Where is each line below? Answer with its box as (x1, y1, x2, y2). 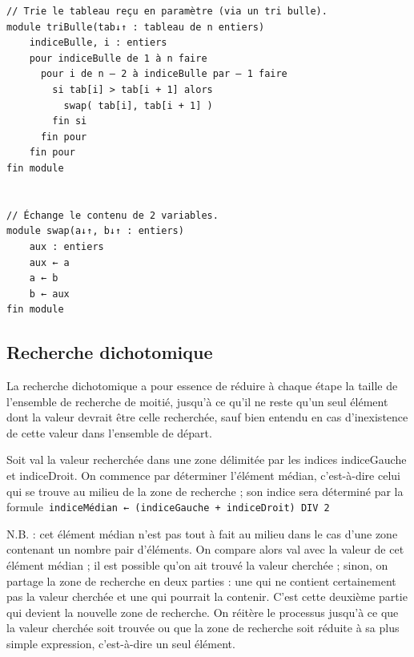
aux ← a (29, 256, 70, 268)
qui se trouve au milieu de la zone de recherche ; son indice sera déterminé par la (6, 482, 404, 499)
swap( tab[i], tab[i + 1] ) (63, 99, 213, 111)
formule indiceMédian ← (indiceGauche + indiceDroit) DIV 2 (6, 498, 330, 515)
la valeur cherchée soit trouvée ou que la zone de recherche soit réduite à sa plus (6, 619, 400, 636)
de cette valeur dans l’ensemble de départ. (6, 424, 212, 441)
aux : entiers (29, 240, 104, 252)
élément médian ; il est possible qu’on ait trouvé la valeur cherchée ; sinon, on (6, 557, 388, 574)
